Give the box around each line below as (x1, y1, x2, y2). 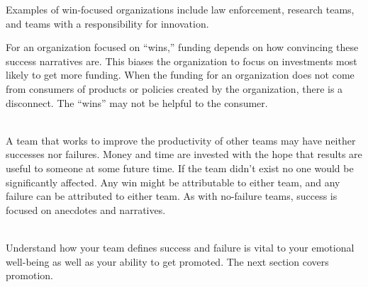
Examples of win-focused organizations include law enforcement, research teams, (6, 2, 355, 16)
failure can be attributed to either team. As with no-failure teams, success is (6, 188, 338, 203)
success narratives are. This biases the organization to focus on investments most (6, 53, 357, 68)
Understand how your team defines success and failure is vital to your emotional (6, 240, 355, 254)
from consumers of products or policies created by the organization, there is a (6, 81, 343, 96)
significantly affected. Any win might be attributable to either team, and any (6, 174, 340, 189)
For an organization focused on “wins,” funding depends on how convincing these (6, 40, 359, 55)
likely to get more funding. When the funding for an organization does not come (6, 67, 355, 82)
